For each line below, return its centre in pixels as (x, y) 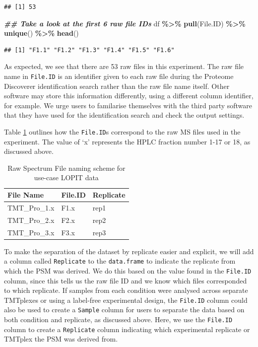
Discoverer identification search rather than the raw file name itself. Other (117, 86)
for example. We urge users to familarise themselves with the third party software (128, 105)
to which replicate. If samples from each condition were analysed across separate (126, 290)
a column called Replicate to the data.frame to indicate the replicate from (120, 261)
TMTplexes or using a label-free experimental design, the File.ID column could (126, 300)
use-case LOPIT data (66, 177)
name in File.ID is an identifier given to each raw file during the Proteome (119, 76)
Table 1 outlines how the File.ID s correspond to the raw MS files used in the (122, 132)
